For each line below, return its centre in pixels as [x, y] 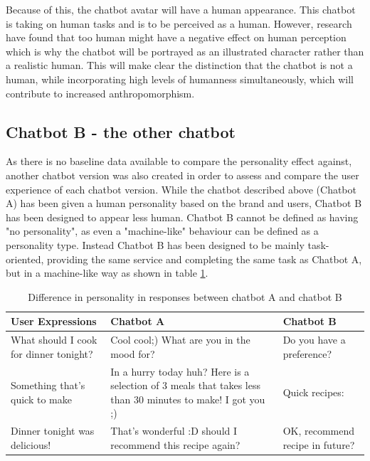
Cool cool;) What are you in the [180, 340]
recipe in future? [319, 444]
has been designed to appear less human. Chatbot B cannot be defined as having [182, 217]
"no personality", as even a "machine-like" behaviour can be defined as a [162, 231]
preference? [307, 353]
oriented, [25, 259]
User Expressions [54, 321]
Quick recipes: [313, 392]
